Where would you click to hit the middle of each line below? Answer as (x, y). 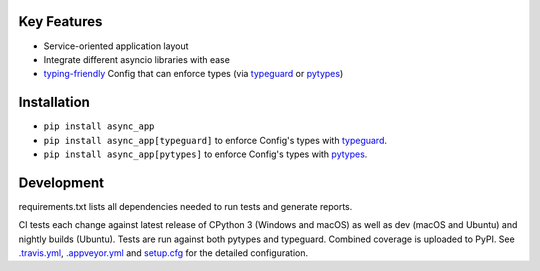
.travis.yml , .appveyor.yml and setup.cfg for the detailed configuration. (163, 253)
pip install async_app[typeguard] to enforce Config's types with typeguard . (215, 140)
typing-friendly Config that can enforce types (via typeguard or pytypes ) (193, 74)
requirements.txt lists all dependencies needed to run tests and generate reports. (185, 206)
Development (61, 182)
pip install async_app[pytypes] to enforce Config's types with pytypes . (205, 154)
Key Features (60, 21)
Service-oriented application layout (116, 46)
